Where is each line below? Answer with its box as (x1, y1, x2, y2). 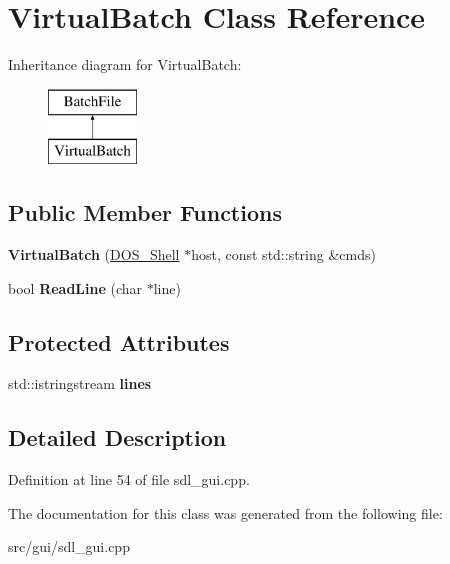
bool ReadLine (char (8, 277, 143, 298)
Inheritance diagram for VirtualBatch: (8, 54, 242, 75)
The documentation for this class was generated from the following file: (8, 502, 443, 523)
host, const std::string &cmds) (191, 244, 376, 265)
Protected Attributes (8, 326, 230, 357)
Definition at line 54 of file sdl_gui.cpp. (8, 469, 250, 490)
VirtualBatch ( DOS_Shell (8, 244, 180, 265)
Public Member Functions (8, 197, 282, 228)
